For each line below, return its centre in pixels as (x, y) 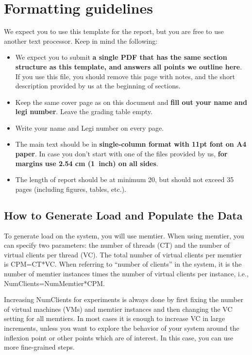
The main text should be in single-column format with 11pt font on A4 (131, 144)
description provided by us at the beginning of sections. (98, 86)
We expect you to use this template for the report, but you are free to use (114, 31)
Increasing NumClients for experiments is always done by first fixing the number (124, 299)
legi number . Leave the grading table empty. (84, 111)
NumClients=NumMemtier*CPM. (54, 283)
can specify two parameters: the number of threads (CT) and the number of (117, 245)
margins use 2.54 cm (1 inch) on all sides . (87, 163)
